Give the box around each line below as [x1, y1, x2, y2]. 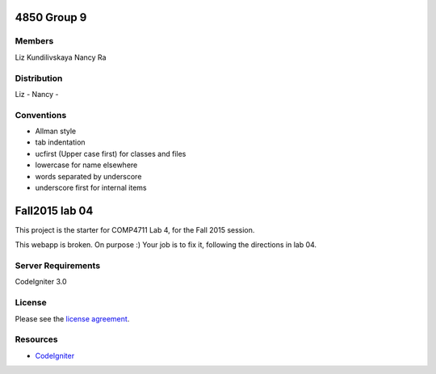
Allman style [35, 126, 77, 137]
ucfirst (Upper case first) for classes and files [35, 149, 187, 158]
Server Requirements [15, 260, 101, 271]
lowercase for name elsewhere [35, 160, 138, 170]
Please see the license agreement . [15, 313, 130, 323]
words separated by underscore [35, 171, 142, 181]
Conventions [15, 109, 67, 120]
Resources [15, 334, 58, 345]
